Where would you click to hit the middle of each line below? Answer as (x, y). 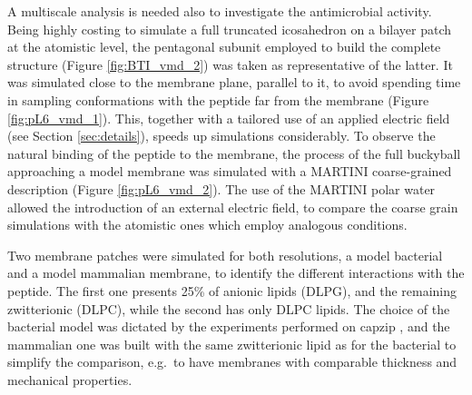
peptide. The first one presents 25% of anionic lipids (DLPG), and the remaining (232, 290)
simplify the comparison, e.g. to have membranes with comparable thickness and (232, 362)
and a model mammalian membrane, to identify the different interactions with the (236, 273)
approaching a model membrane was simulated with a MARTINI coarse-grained (230, 171)
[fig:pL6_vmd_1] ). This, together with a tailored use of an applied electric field (229, 118)
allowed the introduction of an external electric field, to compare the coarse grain (233, 207)
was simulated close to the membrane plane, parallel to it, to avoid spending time (234, 82)
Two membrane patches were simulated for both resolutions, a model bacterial (225, 255)
